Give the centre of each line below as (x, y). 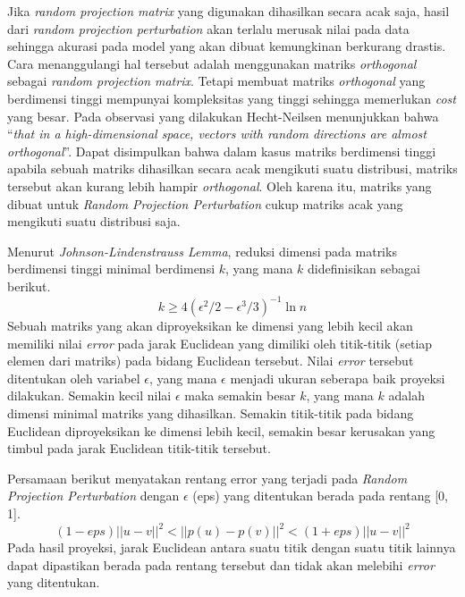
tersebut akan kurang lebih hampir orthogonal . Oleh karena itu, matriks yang (220, 185)
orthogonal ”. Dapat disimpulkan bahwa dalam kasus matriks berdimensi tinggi (222, 151)
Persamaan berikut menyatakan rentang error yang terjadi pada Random (207, 478)
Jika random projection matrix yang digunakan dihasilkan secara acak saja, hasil (228, 11)
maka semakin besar (240, 395)
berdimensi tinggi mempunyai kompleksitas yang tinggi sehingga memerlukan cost (232, 98)
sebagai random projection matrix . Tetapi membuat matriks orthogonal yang (216, 81)
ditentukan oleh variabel (74, 378)
